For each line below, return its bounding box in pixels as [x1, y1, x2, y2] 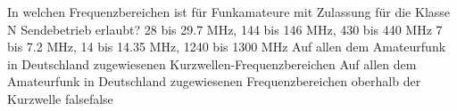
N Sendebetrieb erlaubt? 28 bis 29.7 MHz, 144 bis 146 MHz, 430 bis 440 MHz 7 [7, 20, 443, 38]
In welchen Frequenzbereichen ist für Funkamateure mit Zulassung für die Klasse [7, 3, 451, 20]
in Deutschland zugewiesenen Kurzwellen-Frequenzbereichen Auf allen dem [7, 54, 417, 73]
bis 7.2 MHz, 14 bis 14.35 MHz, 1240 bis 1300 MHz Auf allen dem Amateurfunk [7, 37, 446, 56]
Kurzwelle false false [7, 89, 113, 107]
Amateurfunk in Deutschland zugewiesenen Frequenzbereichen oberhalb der [7, 72, 421, 91]
